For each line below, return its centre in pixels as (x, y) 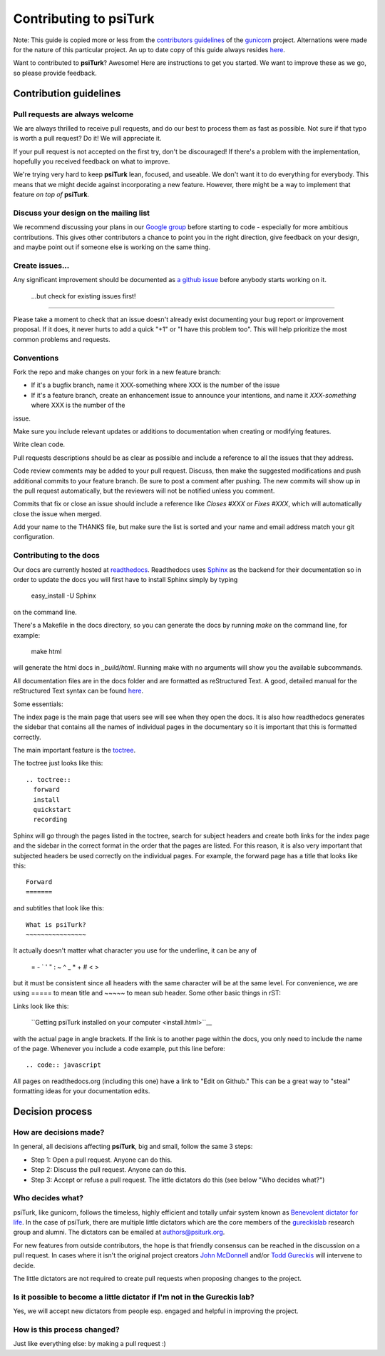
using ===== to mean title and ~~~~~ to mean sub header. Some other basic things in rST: (147, 993)
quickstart (52, 810)
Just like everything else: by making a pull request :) (90, 1344)
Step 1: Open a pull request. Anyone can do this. (102, 1160)
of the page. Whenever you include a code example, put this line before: (119, 1049)
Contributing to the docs (56, 556)
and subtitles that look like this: (59, 908)
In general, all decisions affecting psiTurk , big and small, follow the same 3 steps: (133, 1147)
